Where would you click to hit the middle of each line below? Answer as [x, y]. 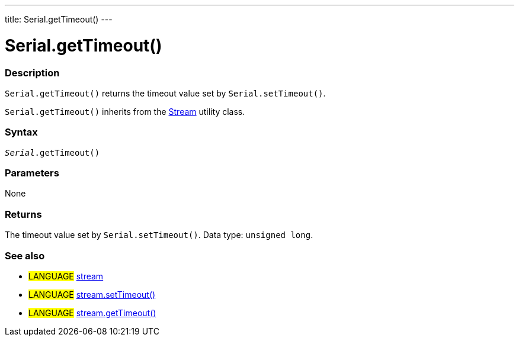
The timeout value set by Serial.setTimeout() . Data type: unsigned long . [159, 235]
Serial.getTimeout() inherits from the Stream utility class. [125, 111]
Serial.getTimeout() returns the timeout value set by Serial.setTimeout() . [165, 93]
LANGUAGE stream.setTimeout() [92, 294]
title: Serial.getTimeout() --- [59, 19]
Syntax [21, 132]
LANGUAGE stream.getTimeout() [92, 313]
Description [32, 73]
